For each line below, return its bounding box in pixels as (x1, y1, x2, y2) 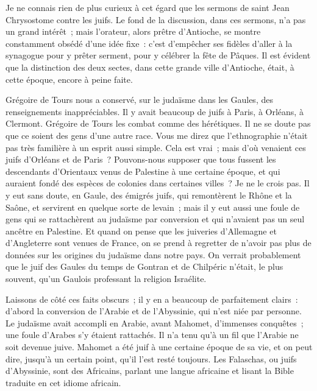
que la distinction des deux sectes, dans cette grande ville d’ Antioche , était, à (5, 60, 294, 73)
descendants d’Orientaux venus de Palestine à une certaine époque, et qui (5, 164, 280, 177)
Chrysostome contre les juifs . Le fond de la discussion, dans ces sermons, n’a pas (5, 13, 306, 26)
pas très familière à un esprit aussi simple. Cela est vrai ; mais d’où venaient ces (5, 141, 306, 153)
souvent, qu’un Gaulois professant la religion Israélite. (5, 272, 207, 285)
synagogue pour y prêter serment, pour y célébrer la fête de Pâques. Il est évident (5, 49, 311, 62)
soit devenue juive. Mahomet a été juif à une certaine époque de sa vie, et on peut (5, 340, 313, 353)
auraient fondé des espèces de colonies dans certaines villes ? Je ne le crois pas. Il (5, 177, 310, 189)
